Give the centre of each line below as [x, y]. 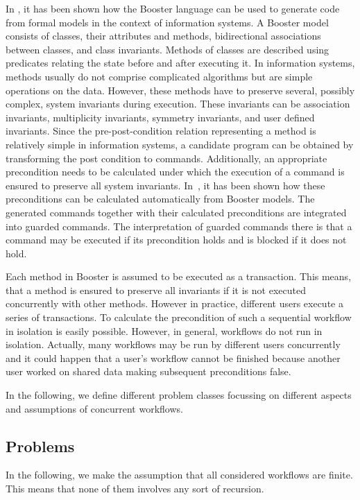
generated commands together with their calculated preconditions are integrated [176, 212]
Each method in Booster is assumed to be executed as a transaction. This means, [179, 276]
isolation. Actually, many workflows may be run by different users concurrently [173, 344]
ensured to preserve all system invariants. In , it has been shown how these [165, 185]
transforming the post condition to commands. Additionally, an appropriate [166, 158]
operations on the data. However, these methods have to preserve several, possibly [180, 90]
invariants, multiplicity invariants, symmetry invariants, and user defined [160, 117]
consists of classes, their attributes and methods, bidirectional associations [163, 36]
